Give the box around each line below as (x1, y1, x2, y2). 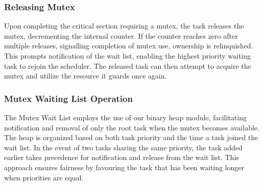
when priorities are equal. (4, 172, 84, 182)
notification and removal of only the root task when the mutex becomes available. (4, 122, 259, 132)
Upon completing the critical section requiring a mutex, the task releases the (4, 20, 244, 31)
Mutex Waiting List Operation (4, 92, 133, 104)
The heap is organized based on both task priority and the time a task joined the (4, 132, 258, 143)
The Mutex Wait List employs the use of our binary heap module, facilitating (4, 112, 247, 122)
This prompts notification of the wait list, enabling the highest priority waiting (4, 50, 251, 61)
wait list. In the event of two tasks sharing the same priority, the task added (4, 142, 243, 152)
